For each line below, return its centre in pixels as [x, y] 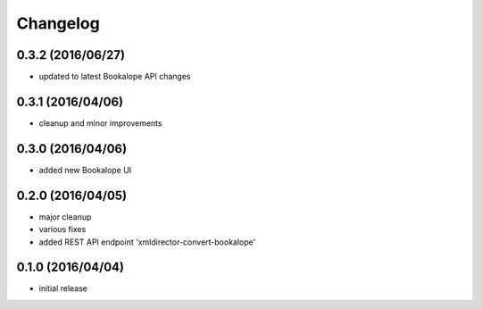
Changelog [58, 23]
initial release [63, 288]
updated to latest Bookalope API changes [115, 77]
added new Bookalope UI [85, 170]
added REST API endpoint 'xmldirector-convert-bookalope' [147, 242]
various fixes [62, 230]
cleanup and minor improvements [100, 123]
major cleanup [65, 217]
